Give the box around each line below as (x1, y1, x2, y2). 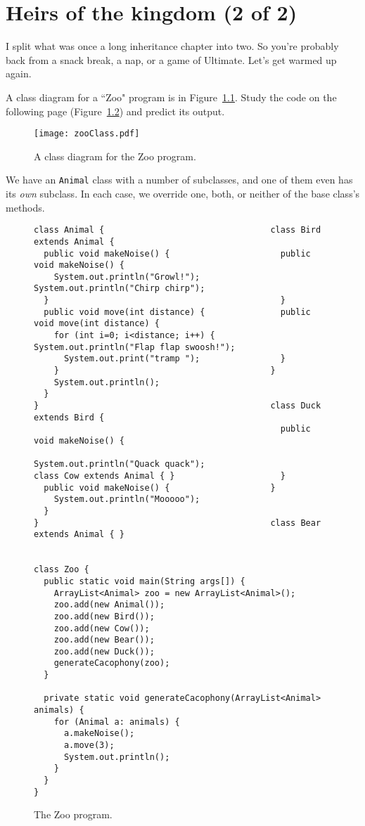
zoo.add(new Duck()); (53, 646, 155, 657)
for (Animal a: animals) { (53, 716, 180, 727)
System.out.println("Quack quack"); (34, 459, 205, 470)
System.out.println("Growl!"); (53, 271, 200, 282)
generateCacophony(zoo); (53, 658, 170, 669)
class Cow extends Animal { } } (34, 470, 286, 481)
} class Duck (34, 401, 321, 411)
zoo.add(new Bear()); (53, 635, 155, 645)
